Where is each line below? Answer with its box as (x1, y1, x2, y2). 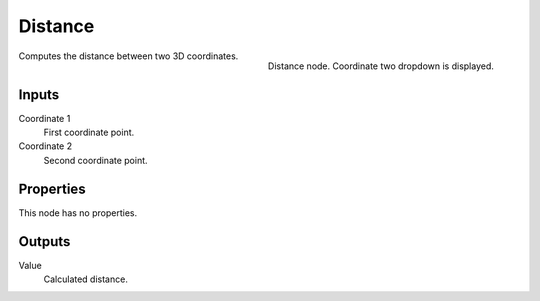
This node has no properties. (18, 206, 138, 219)
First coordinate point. (43, 126, 135, 139)
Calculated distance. (43, 273, 129, 285)
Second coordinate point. (43, 154, 149, 166)
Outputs (18, 233, 71, 250)
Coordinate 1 (18, 112, 71, 124)
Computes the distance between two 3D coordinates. (18, 50, 239, 62)
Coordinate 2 (18, 140, 73, 152)
